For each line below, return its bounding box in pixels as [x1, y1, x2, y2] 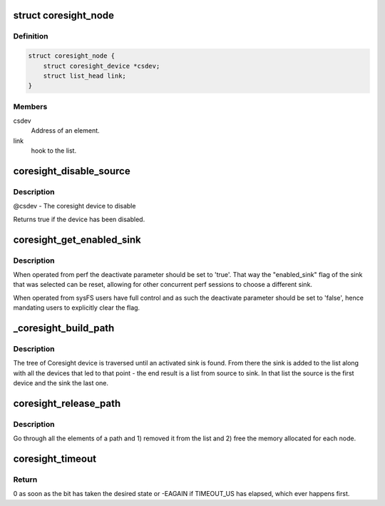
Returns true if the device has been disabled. [13, 215, 145, 223]
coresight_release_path [13, 397, 121, 410]
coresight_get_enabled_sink [13, 233, 142, 246]
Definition [13, 31, 48, 41]
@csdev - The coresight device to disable [13, 202, 136, 211]
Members [13, 101, 48, 111]
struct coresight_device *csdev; [43, 61, 160, 70]
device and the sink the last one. [13, 379, 109, 388]
